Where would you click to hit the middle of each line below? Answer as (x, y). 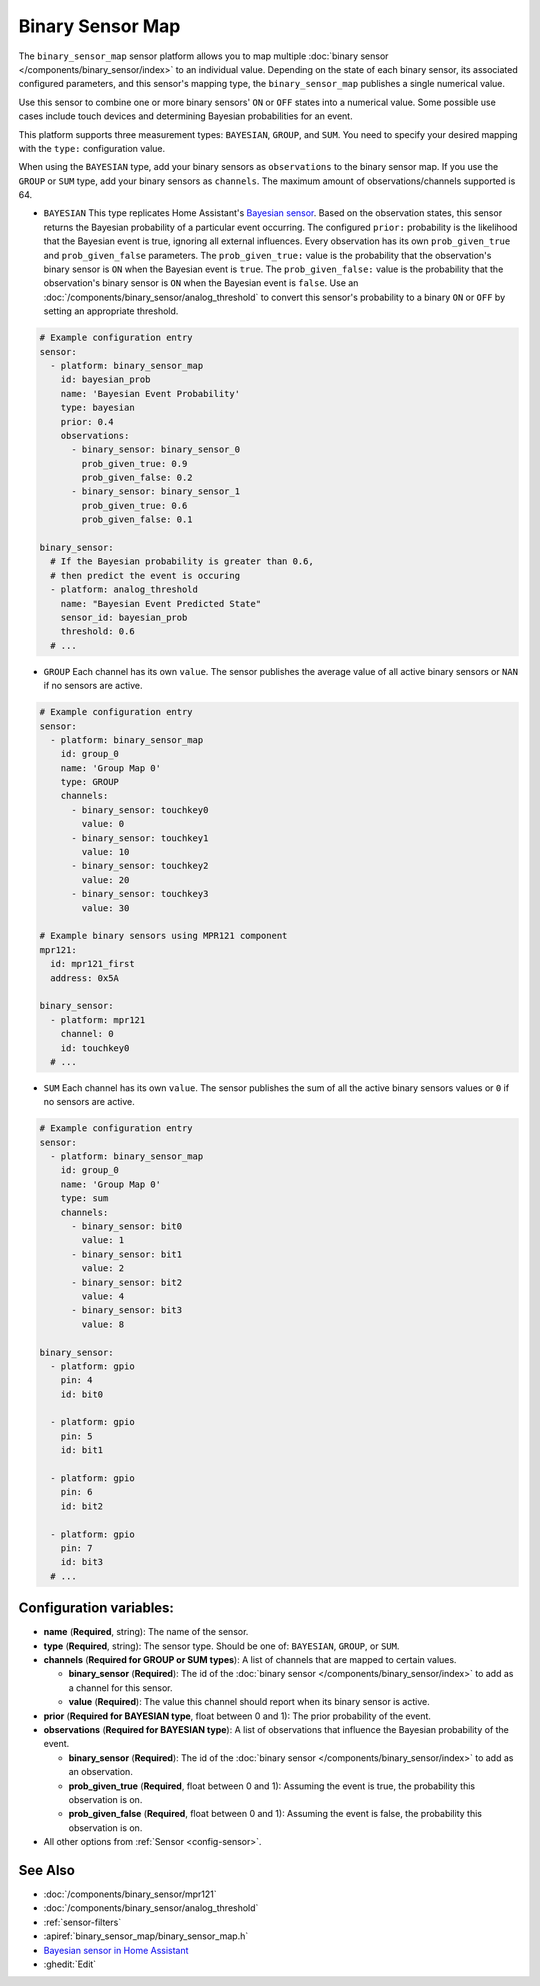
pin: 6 (76, 1492)
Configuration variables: (96, 1608)
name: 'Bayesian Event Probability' (150, 393)
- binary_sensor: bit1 (127, 1254)
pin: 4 (76, 1380)
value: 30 (105, 908)
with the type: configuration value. (92, 148)
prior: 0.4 (87, 421)
